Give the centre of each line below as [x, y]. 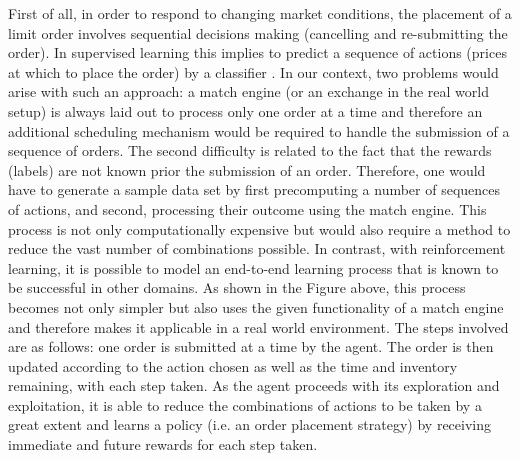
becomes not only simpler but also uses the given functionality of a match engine [256, 306]
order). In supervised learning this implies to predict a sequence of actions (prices [257, 52]
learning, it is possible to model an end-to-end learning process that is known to [253, 267]
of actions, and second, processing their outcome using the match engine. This [247, 208]
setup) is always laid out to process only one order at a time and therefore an [245, 110]
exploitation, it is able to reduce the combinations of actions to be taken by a [245, 404]
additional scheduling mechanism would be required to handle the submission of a [259, 130]
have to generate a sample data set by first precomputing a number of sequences [254, 189]
